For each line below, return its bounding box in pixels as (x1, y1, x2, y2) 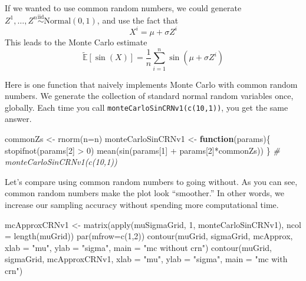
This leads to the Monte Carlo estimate (5, 35, 147, 48)
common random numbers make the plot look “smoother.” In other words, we (5, 187, 285, 199)
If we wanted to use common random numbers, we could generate (5, 2, 242, 14)
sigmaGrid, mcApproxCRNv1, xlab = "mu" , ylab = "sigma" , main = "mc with (5, 253, 288, 265)
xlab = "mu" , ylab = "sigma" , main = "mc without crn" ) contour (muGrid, (5, 241, 272, 253)
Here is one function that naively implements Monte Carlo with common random (5, 78, 298, 90)
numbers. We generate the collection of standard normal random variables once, (5, 90, 294, 102)
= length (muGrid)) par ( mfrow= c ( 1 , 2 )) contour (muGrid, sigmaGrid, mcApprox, (5, 230, 293, 242)
